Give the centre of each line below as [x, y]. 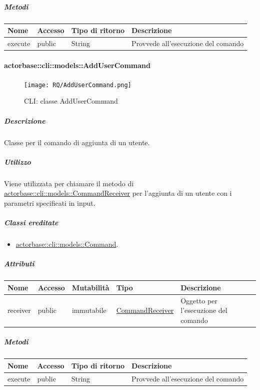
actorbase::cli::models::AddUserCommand [77, 65]
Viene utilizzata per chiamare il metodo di [69, 183]
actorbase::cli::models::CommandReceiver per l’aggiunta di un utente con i [118, 193]
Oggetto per [199, 300]
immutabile [89, 310]
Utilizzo [17, 161]
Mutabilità [90, 287]
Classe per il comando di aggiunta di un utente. [77, 142]
